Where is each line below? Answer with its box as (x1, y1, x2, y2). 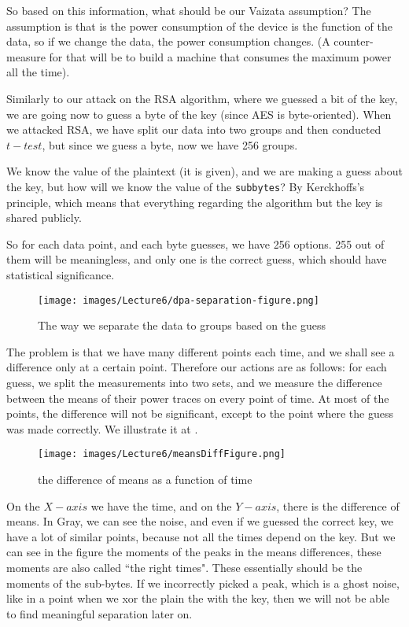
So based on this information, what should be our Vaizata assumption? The (6, 2, 371, 18)
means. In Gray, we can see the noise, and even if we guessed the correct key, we (6, 513, 394, 529)
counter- (333, 33, 374, 50)
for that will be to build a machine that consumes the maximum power (49, 48, 392, 65)
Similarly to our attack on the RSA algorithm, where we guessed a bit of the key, (6, 90, 398, 106)
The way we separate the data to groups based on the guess (38, 317, 326, 334)
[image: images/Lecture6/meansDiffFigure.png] (38, 448, 286, 460)
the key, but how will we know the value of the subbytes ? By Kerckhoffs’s (6, 178, 365, 194)
